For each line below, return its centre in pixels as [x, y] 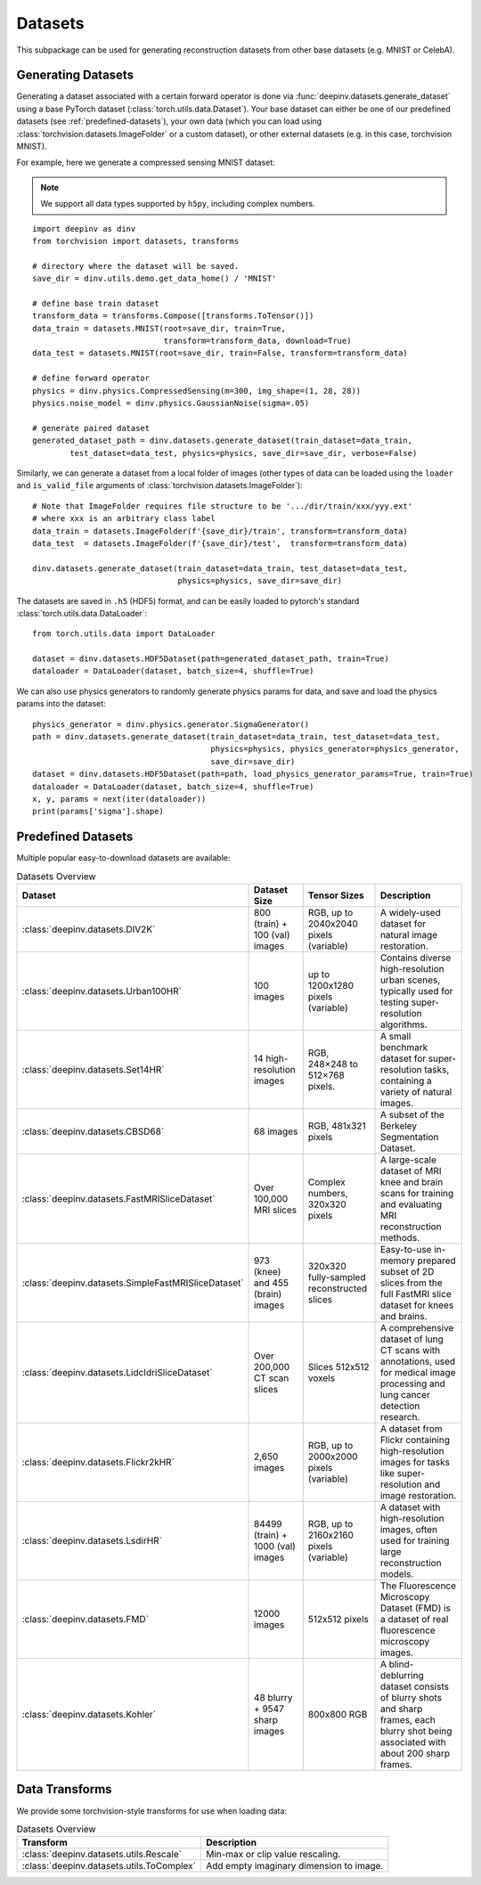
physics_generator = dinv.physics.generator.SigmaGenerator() [171, 724]
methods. [400, 1238]
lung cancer [405, 1395]
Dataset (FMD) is [416, 1608]
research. [400, 1417]
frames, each [408, 1720]
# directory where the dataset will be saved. [136, 266]
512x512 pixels [338, 1620]
